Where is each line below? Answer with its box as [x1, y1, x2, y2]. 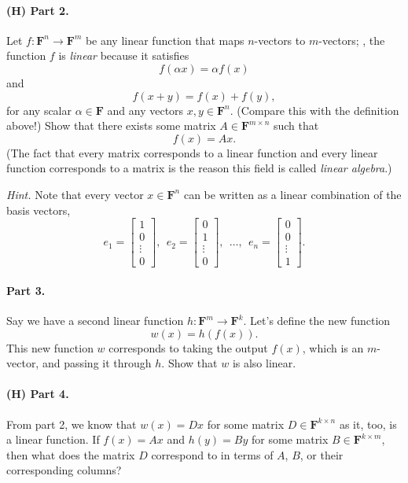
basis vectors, [6, 201, 71, 218]
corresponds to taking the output [108, 339, 268, 356]
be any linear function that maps [85, 31, 244, 48]
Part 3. [6, 282, 46, 298]
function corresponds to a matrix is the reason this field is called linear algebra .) [6, 160, 392, 176]
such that [273, 117, 319, 134]
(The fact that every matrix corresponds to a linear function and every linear [6, 144, 378, 160]
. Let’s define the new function [243, 312, 391, 329]
